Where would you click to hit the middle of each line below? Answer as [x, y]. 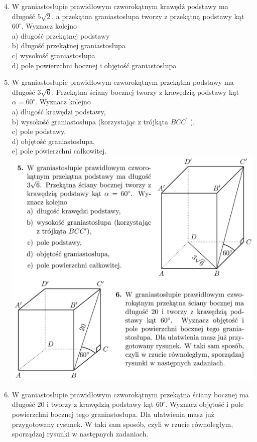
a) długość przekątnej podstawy [61, 35]
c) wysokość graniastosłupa [53, 55]
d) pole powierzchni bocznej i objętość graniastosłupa [94, 65]
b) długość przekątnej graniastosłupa [69, 45]
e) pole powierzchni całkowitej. [59, 151]
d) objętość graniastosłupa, [53, 141]
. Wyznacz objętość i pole [205, 404]
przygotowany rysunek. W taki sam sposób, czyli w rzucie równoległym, [122, 424]
